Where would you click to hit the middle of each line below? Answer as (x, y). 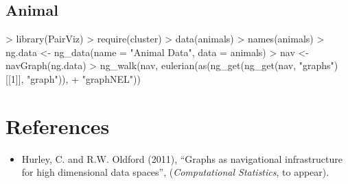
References (58, 126)
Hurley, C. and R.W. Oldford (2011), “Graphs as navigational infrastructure (182, 158)
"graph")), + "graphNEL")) (84, 78)
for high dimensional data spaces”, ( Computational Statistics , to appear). (175, 172)
